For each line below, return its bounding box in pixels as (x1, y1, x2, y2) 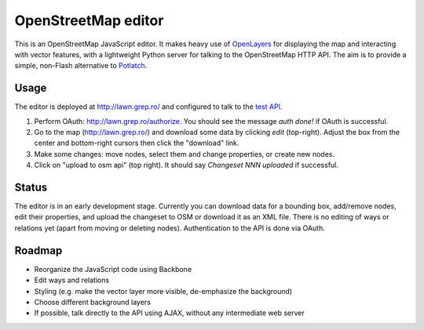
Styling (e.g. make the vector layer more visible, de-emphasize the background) (34, 286, 293, 296)
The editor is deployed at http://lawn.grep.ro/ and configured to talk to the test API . (14, 102, 283, 111)
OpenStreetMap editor (14, 12, 164, 29)
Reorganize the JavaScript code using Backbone (34, 264, 192, 274)
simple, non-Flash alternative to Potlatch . (14, 61, 148, 71)
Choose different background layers (34, 297, 151, 306)
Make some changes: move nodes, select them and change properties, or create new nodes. (34, 149, 335, 158)
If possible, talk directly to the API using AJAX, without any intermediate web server (34, 308, 305, 317)
